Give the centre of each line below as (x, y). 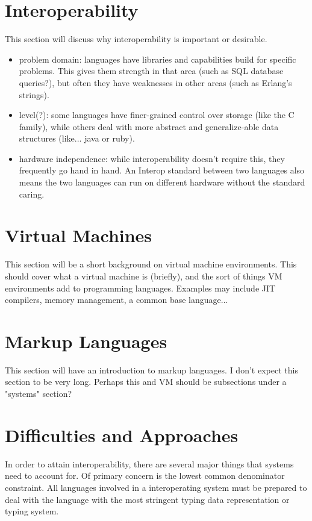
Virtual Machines (79, 235)
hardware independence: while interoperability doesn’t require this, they (152, 158)
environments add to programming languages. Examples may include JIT (140, 288)
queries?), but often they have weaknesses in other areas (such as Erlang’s (155, 82)
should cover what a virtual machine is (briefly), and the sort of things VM (144, 276)
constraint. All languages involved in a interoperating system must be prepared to (156, 487)
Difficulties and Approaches (122, 435)
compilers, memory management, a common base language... (117, 300)
